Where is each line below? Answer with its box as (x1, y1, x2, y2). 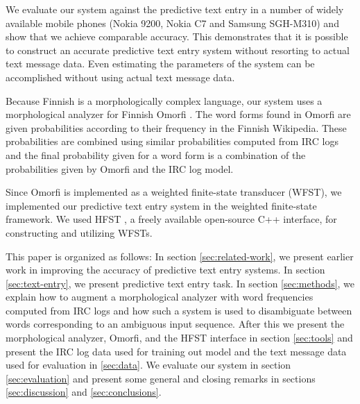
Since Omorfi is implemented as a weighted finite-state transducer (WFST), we (6, 185, 342, 199)
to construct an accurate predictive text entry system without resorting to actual (6, 42, 350, 57)
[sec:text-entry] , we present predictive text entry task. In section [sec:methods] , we (6, 276, 355, 290)
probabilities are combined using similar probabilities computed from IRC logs (6, 134, 338, 149)
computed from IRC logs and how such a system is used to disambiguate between (6, 303, 352, 317)
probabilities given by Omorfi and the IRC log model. (6, 161, 234, 176)
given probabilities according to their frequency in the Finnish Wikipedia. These (6, 120, 347, 135)
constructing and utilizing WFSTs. (6, 225, 153, 239)
